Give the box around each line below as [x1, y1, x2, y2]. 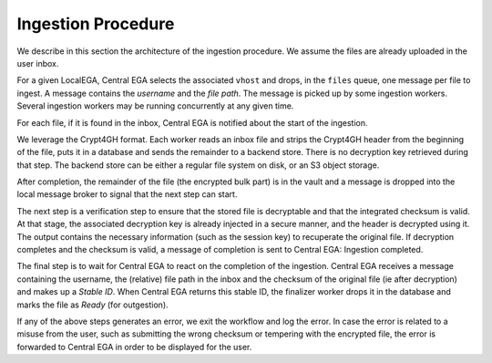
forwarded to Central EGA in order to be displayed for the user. [16, 341, 252, 352]
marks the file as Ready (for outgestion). [16, 299, 169, 310]
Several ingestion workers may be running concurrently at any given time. [16, 100, 294, 111]
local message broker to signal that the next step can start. [16, 189, 238, 200]
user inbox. [16, 57, 59, 68]
